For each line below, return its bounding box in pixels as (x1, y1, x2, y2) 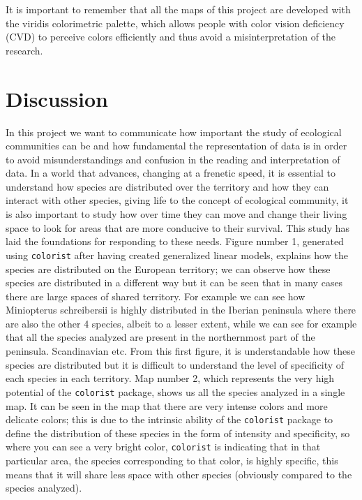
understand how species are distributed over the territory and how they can (6, 179, 329, 193)
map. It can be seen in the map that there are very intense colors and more (6, 398, 328, 413)
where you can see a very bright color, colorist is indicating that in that (6, 439, 321, 454)
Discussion (6, 84, 108, 112)
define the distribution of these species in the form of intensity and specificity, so (6, 425, 350, 440)
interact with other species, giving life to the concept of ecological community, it (6, 193, 349, 207)
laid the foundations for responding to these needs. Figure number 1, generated (6, 234, 344, 249)
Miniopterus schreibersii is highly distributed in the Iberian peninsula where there (6, 302, 356, 317)
